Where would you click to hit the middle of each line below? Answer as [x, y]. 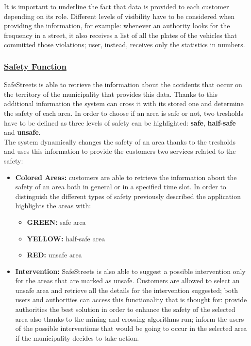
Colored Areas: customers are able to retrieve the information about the [126, 177]
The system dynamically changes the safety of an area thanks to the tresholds [120, 141]
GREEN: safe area [56, 222]
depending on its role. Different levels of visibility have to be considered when [119, 16]
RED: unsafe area [54, 255]
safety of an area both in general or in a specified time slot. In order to [121, 187]
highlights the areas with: [53, 206]
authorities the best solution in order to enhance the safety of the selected [125, 309]
